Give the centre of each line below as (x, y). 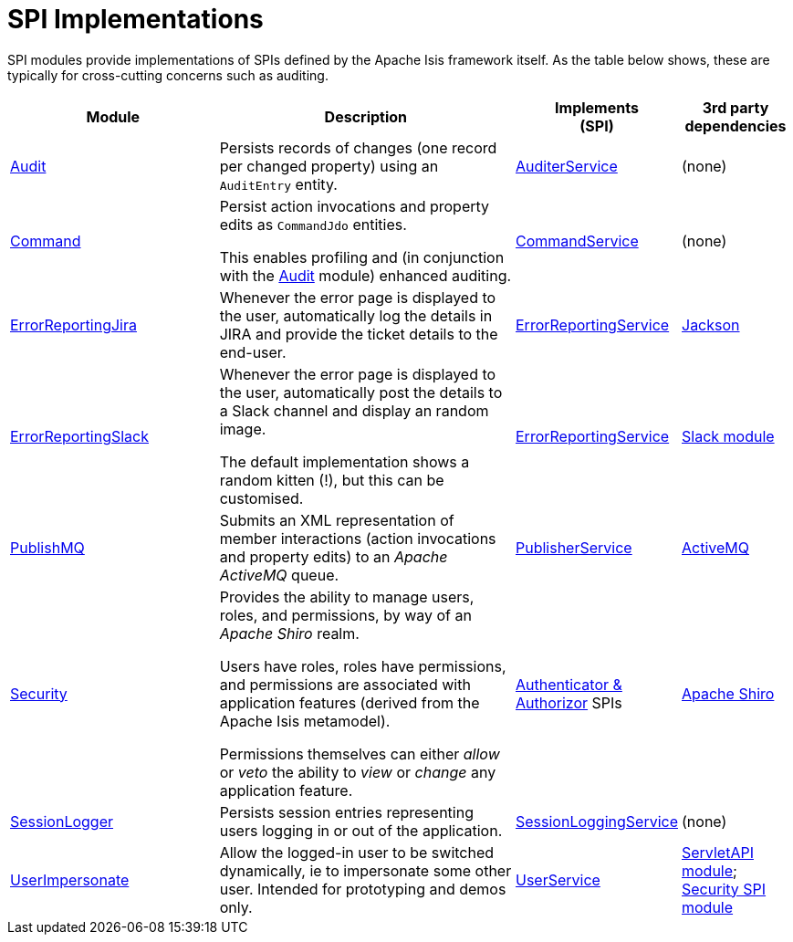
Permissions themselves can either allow (360, 754)
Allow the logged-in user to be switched (357, 852)
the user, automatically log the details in (356, 315)
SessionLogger (62, 821)
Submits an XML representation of (337, 520)
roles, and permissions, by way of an (345, 615)
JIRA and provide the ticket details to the (359, 334)
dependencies (736, 126)
